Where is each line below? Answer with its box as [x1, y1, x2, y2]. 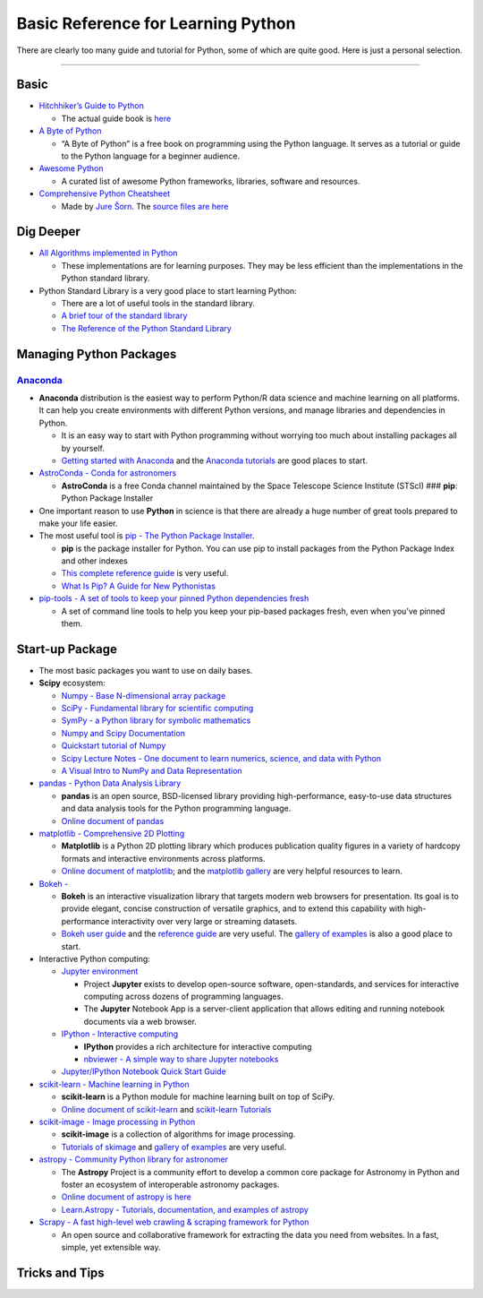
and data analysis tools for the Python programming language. [61, 803, 292, 814]
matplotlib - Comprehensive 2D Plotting [38, 829, 185, 838]
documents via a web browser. [83, 1016, 197, 1027]
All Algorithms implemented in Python [38, 247, 178, 259]
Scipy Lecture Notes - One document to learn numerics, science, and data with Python [61, 752, 382, 763]
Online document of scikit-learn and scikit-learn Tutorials [61, 1104, 272, 1114]
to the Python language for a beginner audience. [61, 150, 241, 161]
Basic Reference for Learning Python [16, 13, 296, 33]
